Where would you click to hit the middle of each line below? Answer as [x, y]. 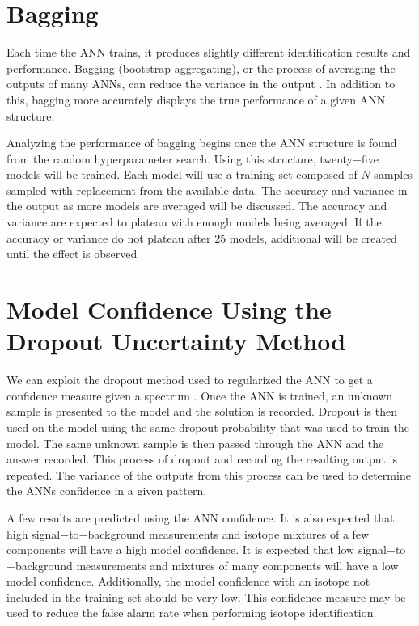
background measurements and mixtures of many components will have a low [207, 565]
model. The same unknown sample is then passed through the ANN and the [195, 443]
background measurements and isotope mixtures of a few [229, 533]
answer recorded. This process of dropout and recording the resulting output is [202, 459]
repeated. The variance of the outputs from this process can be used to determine [209, 474]
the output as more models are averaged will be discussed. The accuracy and [197, 206]
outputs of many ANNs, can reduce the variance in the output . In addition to [201, 84]
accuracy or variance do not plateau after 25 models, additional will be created [202, 237]
